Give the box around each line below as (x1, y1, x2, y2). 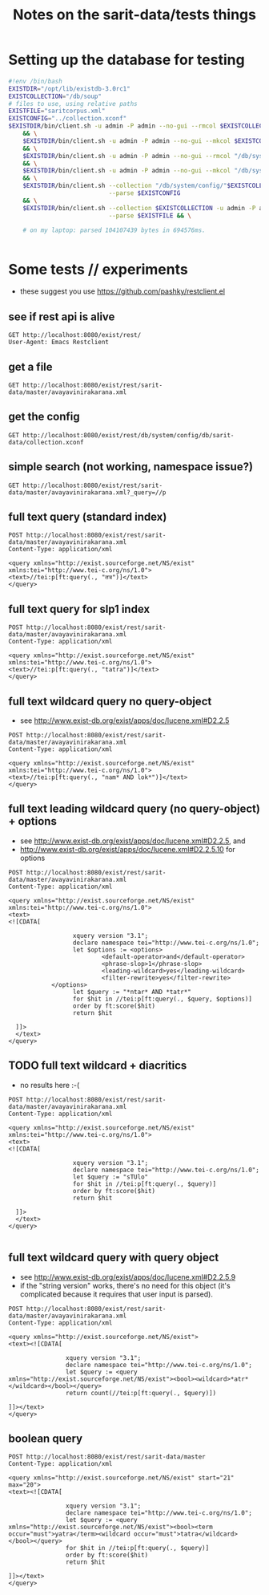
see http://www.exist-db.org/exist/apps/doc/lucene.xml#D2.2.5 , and (19, 836, 246, 846)
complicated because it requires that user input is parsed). (19, 1289, 214, 1299)
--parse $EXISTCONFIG (108, 189, 181, 197)
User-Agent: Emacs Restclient (8, 339, 110, 347)
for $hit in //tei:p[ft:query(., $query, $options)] (72, 995, 252, 1003)
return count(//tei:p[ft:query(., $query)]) (65, 1389, 217, 1397)
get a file (8, 359, 54, 374)
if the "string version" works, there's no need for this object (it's (19, 1280, 231, 1290)
